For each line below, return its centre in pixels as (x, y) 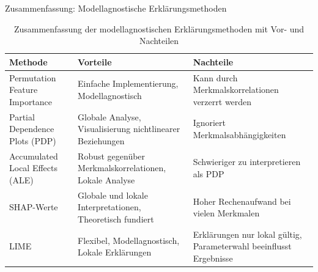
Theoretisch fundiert (116, 219)
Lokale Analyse (106, 179)
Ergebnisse (213, 258)
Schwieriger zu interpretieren (247, 162)
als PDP (209, 174)
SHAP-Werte (34, 207)
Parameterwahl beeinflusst (242, 246)
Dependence (32, 129)
